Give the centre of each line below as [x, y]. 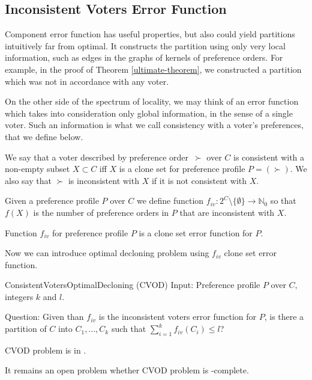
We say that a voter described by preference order [97, 157]
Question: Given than [44, 317]
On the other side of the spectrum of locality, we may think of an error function [152, 101]
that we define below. [44, 136]
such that [129, 329]
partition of [26, 329]
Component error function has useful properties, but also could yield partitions [150, 34]
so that [283, 201]
